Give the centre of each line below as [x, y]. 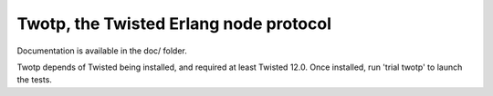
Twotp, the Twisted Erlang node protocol [174, 24]
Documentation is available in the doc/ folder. [102, 51]
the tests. [34, 80]
